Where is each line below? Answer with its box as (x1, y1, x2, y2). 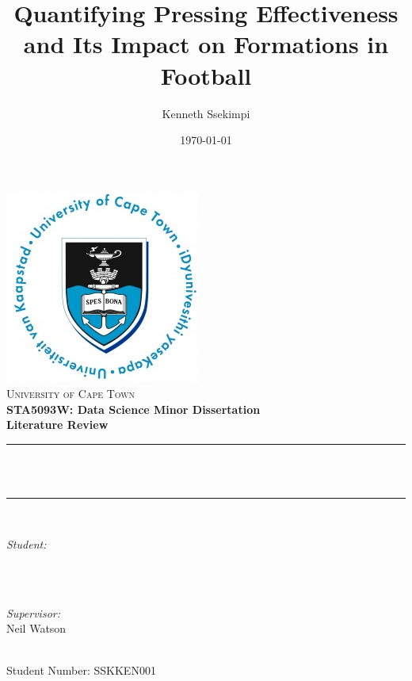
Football (160, 59, 252, 91)
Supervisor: (6, 604, 60, 621)
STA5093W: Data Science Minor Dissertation (6, 400, 261, 417)
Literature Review (6, 416, 109, 433)
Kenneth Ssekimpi (162, 105, 250, 121)
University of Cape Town (6, 385, 135, 402)
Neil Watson (6, 620, 67, 637)
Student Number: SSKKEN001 (6, 662, 156, 679)
